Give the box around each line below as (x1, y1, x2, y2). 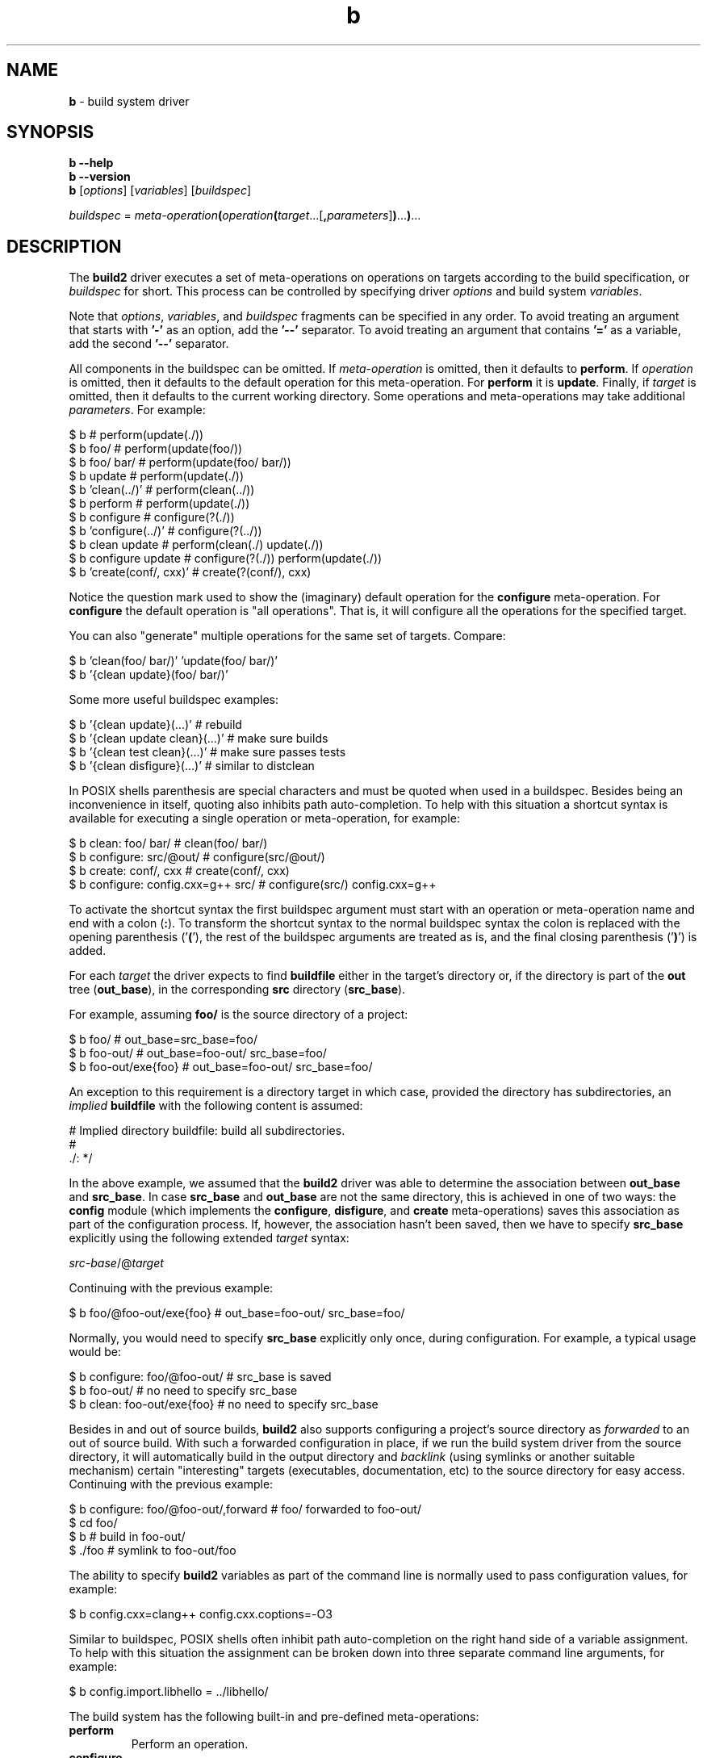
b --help (69, 156, 114, 170)
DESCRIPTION (6, 236, 122, 257)
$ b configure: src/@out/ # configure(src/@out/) (69, 850, 325, 864)
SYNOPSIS (6, 122, 94, 143)
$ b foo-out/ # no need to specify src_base (69, 1383, 298, 1398)
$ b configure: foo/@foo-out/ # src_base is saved (69, 1370, 332, 1384)
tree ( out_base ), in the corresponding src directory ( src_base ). (69, 982, 406, 997)
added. (69, 944, 107, 958)
